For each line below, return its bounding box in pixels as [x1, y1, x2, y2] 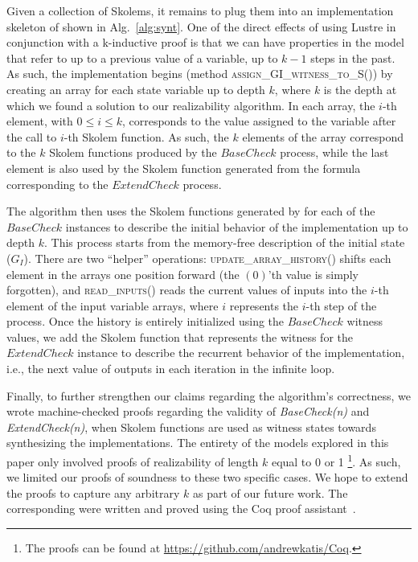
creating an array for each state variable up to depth [6, 80, 265, 97]
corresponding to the [6, 175, 109, 192]
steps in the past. [310, 49, 395, 66]
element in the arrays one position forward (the [6, 265, 240, 282]
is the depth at [323, 80, 397, 97]
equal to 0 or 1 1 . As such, [271, 451, 401, 470]
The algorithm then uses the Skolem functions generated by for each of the [6, 203, 375, 219]
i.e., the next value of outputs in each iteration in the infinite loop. [6, 360, 335, 377]
